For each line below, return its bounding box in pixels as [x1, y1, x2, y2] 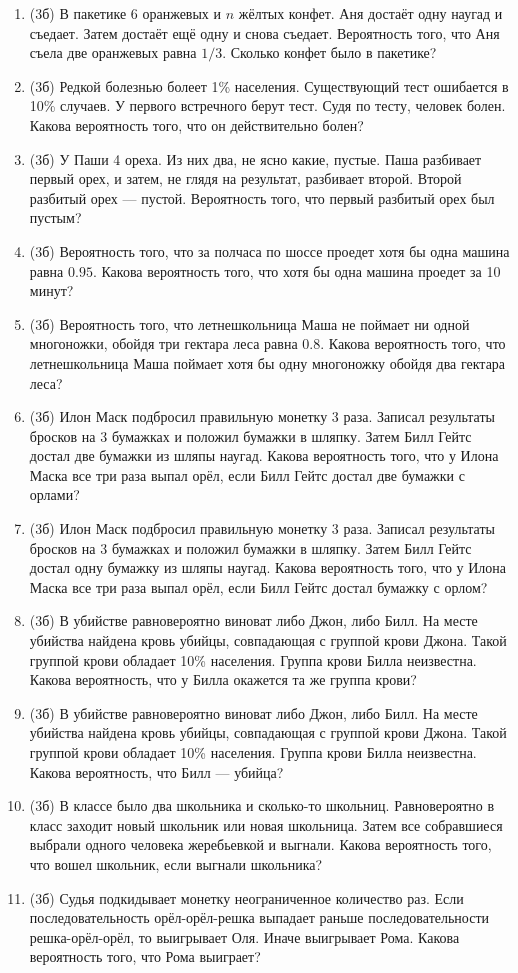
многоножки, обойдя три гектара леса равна [29, 333, 298, 354]
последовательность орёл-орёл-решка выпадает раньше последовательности [29, 907, 490, 928]
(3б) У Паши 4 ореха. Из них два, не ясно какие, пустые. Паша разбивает [29, 148, 482, 169]
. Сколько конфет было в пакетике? [222, 42, 437, 63]
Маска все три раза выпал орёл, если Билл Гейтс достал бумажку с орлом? [29, 576, 488, 597]
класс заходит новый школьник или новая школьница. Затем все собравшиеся [29, 814, 503, 835]
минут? [29, 280, 74, 301]
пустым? [29, 207, 82, 228]
